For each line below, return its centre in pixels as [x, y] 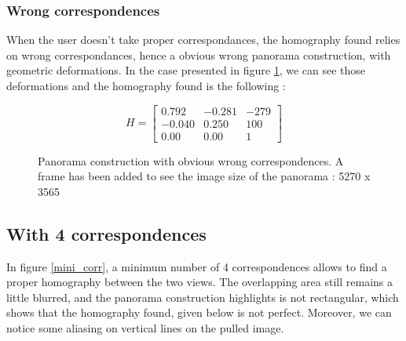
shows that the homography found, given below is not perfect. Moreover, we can [199, 312]
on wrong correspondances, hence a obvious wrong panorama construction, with [199, 54]
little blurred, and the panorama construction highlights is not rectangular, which [203, 297]
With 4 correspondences [106, 233]
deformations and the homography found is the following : [146, 85]
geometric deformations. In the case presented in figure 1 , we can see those [186, 70]
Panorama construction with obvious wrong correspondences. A [191, 160]
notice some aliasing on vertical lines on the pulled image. [145, 328]
